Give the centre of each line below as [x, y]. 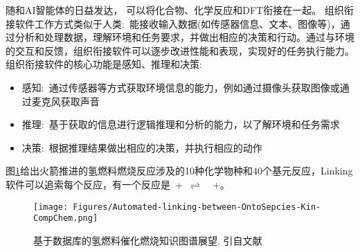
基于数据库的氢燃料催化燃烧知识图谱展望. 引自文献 [148, 240]
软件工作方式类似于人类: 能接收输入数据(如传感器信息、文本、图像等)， [178, 23]
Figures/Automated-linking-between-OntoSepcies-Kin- [197, 207]
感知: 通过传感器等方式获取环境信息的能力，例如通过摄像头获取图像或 [181, 87]
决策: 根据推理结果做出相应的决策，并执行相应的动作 [142, 147]
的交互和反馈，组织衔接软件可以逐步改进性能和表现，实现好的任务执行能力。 [180, 50]
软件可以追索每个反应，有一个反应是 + [94, 184]
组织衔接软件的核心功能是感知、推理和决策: [104, 64]
